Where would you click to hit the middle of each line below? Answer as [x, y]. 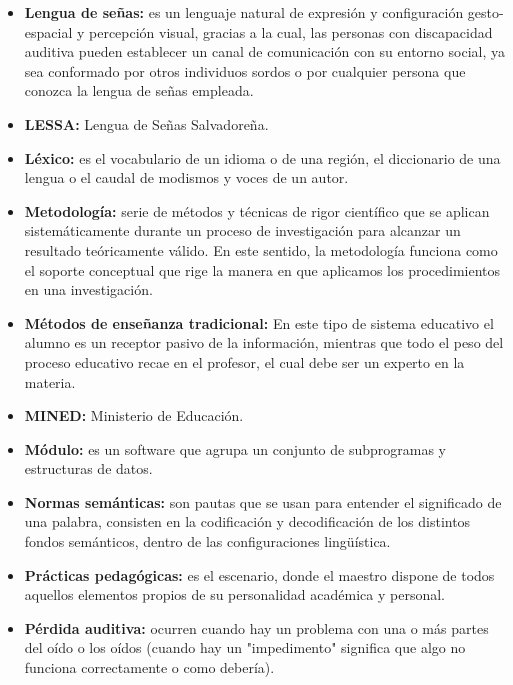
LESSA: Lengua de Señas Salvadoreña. [146, 123]
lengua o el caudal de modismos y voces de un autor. [186, 177]
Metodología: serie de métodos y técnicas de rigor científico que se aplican [257, 210]
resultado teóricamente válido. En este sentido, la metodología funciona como [261, 249]
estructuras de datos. [88, 468]
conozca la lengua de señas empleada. [139, 90]
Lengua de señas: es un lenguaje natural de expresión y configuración [244, 12]
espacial [48, 31]
